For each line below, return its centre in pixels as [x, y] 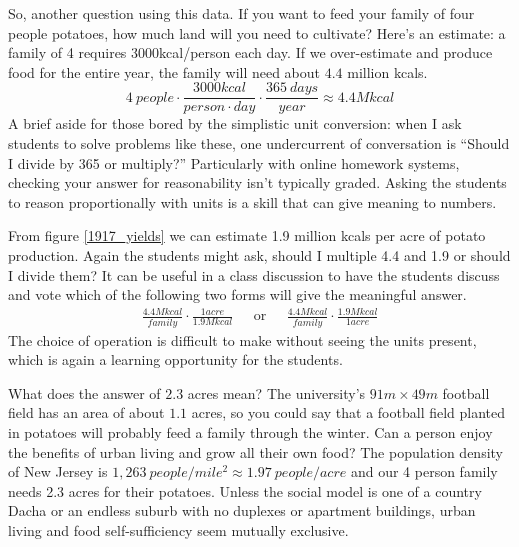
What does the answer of [84, 392]
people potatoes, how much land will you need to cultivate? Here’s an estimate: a [257, 32]
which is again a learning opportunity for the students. [175, 359]
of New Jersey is [58, 471]
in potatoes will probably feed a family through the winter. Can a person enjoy [250, 432]
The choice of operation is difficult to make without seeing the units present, [242, 339]
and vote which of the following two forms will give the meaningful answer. [237, 294]
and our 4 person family [424, 471]
